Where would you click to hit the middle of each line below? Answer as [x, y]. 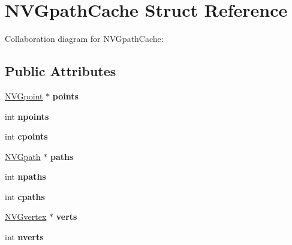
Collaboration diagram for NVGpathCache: [84, 39]
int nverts [24, 237]
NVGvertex [26, 217]
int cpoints [26, 136]
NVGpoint [24, 96]
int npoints [27, 116]
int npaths [25, 176]
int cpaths [25, 196]
